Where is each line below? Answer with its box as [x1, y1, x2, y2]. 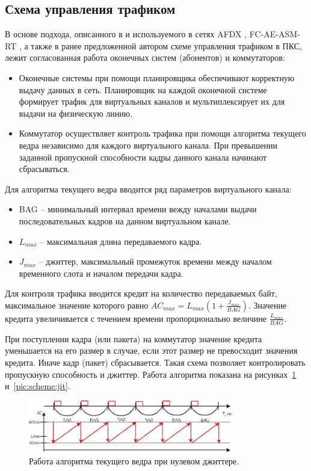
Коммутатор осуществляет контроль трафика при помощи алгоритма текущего [19, 127, 306, 140]
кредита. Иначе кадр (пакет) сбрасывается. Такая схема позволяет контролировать [5, 356, 306, 368]
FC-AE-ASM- [249, 28, 300, 40]
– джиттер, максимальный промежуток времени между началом [38, 255, 272, 268]
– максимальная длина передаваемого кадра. [40, 235, 202, 247]
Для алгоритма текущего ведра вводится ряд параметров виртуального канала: [5, 182, 292, 195]
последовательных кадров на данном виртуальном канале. [19, 214, 231, 227]
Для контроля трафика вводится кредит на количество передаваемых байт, [5, 287, 277, 300]
